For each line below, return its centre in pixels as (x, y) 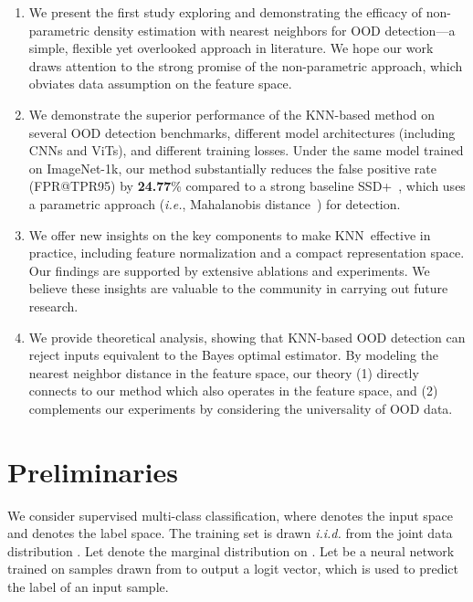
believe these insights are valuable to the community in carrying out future (238, 288)
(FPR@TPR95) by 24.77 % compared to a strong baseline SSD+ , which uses (247, 186)
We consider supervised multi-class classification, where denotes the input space (231, 515)
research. (53, 306)
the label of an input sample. (88, 586)
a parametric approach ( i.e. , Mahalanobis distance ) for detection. (215, 203)
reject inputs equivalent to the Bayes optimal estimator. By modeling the (234, 355)
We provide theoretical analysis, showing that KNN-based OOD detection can (247, 337)
